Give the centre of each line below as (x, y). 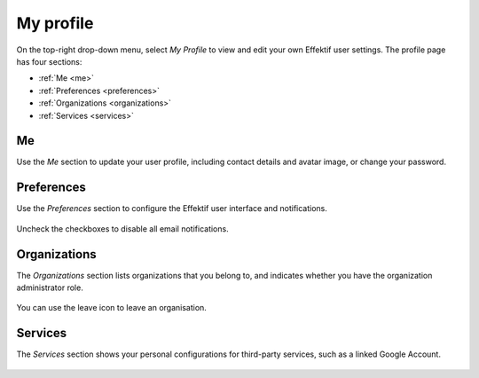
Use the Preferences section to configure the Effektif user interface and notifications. (172, 209)
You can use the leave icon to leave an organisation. (112, 308)
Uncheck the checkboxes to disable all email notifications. (123, 228)
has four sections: (49, 61)
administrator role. (50, 287)
